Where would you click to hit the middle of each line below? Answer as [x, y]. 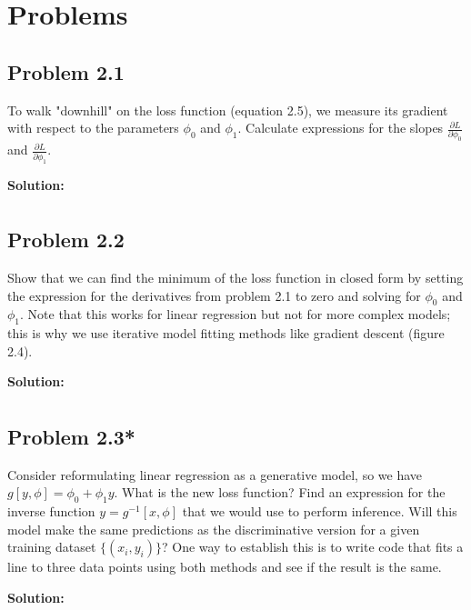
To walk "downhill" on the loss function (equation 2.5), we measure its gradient [228, 110]
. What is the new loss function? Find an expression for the [280, 492]
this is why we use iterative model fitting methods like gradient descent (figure [226, 333]
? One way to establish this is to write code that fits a [312, 547]
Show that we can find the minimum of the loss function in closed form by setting [235, 278]
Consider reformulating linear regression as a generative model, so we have [215, 474]
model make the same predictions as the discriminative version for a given [214, 529]
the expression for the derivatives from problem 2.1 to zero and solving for [214, 295]
